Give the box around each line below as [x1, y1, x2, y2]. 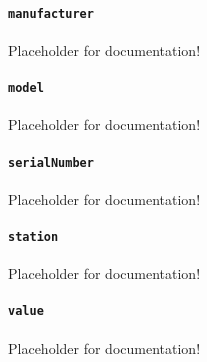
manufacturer [8, 6, 94, 21]
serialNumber [8, 155, 94, 170]
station [8, 229, 59, 244]
